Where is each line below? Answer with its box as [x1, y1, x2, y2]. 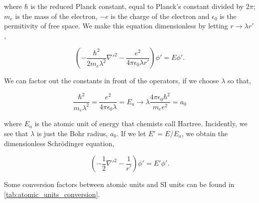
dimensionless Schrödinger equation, [4, 138, 114, 148]
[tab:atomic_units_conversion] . [4, 189, 100, 199]
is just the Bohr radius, [36, 128, 108, 138]
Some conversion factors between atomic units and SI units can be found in [4, 179, 235, 190]
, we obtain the [182, 128, 228, 138]
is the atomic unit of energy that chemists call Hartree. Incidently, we [34, 118, 248, 129]
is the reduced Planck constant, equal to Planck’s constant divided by [30, 1, 244, 11]
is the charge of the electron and [110, 10, 210, 21]
